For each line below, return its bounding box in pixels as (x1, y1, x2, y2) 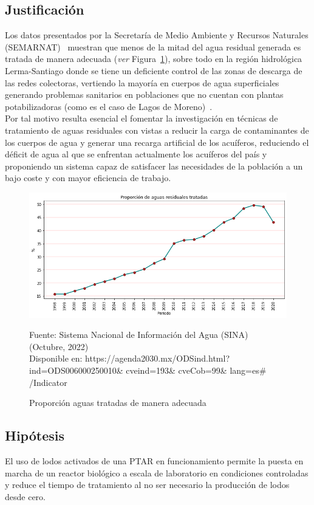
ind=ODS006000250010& (29, 364, 123, 377)
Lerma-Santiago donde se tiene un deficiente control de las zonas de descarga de (5, 64, 302, 77)
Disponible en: (29, 352, 83, 365)
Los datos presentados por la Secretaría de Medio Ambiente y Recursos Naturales (5, 29, 309, 41)
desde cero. (5, 490, 46, 503)
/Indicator (29, 376, 67, 388)
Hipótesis (5, 426, 64, 445)
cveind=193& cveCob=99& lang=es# (126, 364, 267, 377)
